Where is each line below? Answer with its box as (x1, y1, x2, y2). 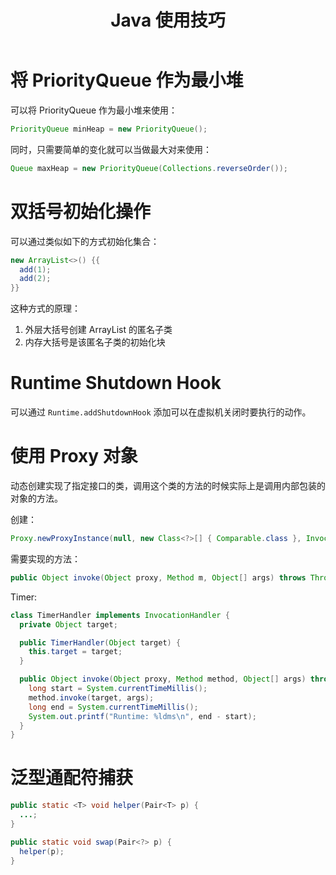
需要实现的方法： (10, 552, 81, 565)
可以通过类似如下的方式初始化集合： (10, 235, 160, 247)
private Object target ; (19, 619, 118, 630)
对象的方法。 (10, 492, 63, 504)
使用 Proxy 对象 (10, 445, 138, 468)
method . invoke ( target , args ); (28, 692, 155, 703)
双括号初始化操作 (10, 200, 152, 223)
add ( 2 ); (19, 274, 52, 284)
